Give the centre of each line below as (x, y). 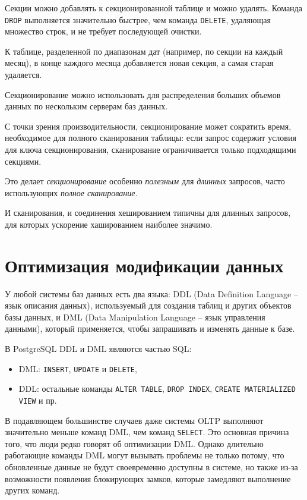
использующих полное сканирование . (71, 192)
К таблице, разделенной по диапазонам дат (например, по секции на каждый (144, 51)
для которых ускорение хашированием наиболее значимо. (109, 224)
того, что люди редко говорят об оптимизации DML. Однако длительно (134, 443)
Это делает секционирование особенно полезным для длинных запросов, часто (145, 181)
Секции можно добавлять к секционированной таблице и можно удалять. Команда (153, 8)
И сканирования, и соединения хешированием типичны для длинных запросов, (148, 213)
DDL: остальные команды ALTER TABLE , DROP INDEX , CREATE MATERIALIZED (157, 389)
